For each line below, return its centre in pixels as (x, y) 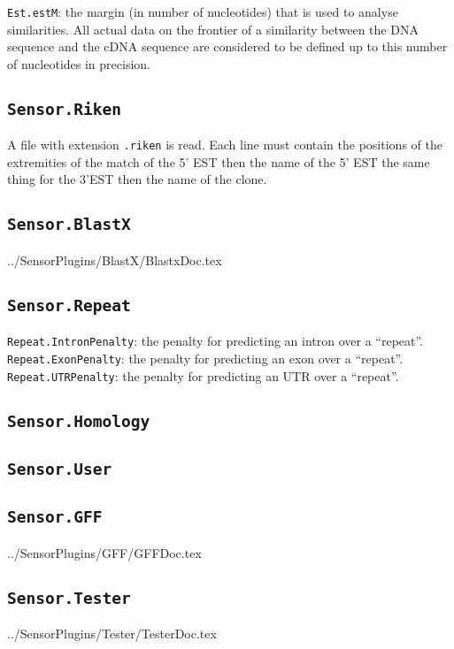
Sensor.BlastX (69, 225)
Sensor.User (60, 469)
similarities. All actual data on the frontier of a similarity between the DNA (213, 29)
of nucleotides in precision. (79, 63)
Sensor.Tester (69, 598)
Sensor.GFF (55, 517)
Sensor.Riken (64, 109)
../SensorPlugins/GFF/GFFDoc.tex (104, 552)
